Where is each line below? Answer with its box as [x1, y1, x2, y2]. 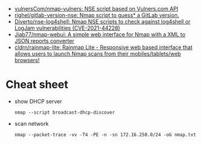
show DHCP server [14, 97, 62, 105]
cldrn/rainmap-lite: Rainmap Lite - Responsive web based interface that [14, 44, 193, 51]
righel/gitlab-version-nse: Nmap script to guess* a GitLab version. [14, 11, 180, 19]
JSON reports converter [14, 38, 74, 44]
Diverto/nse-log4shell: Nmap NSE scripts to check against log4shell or [14, 18, 191, 25]
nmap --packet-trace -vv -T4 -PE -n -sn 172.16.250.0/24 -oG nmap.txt [14, 131, 197, 138]
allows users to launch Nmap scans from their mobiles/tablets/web [14, 50, 181, 57]
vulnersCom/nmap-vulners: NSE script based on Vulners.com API [14, 5, 179, 12]
